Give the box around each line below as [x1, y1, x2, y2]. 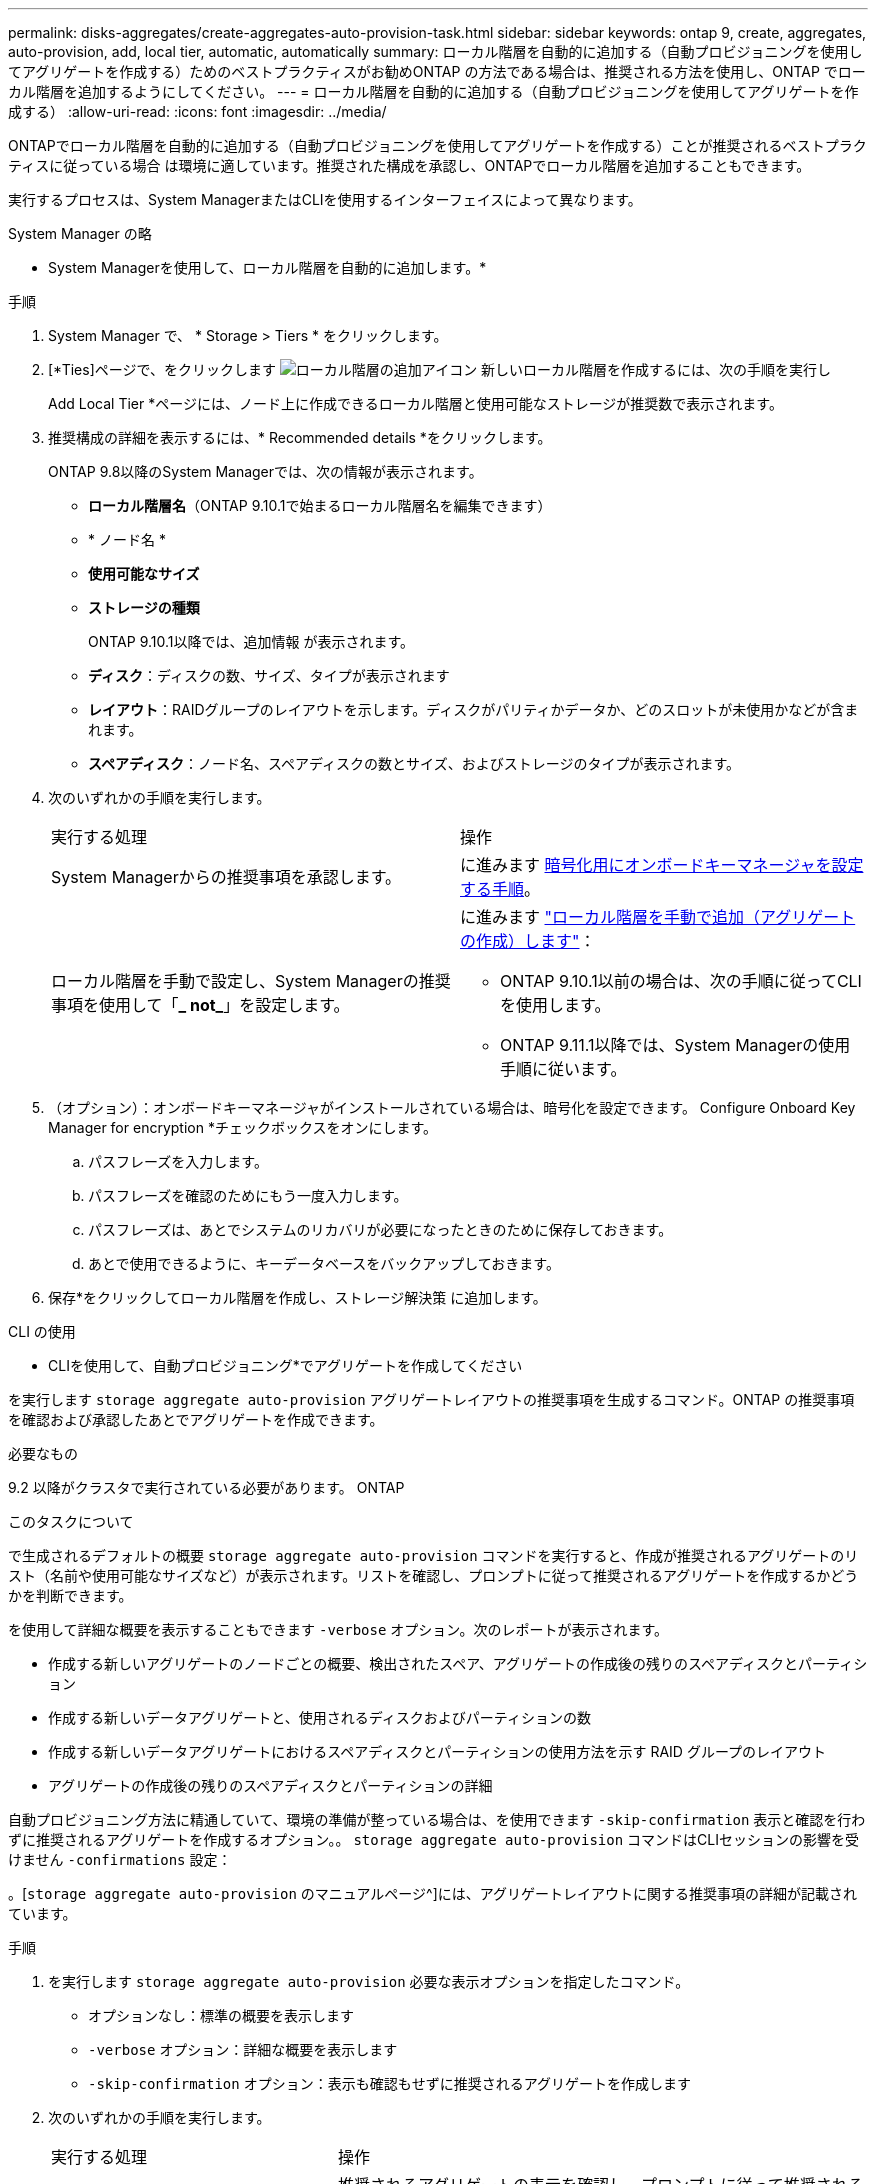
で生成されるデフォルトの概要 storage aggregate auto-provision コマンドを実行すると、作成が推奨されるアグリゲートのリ [8, 1547, 859, 1564]
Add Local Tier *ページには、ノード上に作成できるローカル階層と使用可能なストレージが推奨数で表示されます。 [48, 395, 783, 412]
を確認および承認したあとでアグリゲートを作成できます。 [8, 1411, 384, 1428]
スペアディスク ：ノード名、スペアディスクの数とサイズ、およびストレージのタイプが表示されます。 [88, 755, 740, 772]
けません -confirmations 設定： [8, 1851, 232, 1868]
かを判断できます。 [8, 1587, 133, 1604]
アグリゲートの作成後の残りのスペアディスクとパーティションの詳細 [48, 1777, 493, 1794]
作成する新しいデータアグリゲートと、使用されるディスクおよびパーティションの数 [48, 1709, 591, 1726]
